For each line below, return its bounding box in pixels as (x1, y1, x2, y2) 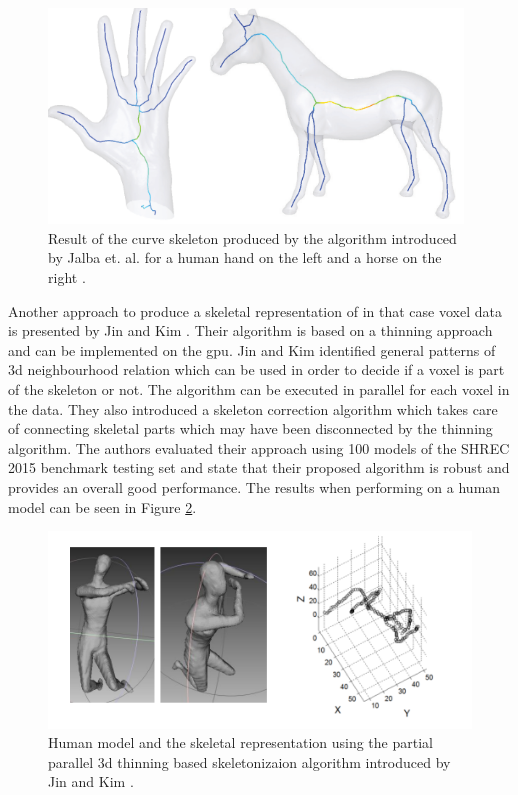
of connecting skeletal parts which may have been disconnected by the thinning (8, 418, 493, 439)
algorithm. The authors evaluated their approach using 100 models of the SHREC (8, 437, 510, 458)
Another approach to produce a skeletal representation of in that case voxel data (8, 300, 502, 321)
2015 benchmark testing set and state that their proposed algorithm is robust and (8, 457, 510, 478)
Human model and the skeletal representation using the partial (48, 732, 433, 753)
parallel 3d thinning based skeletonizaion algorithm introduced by (48, 751, 451, 772)
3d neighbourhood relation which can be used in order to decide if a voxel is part (8, 359, 505, 380)
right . (48, 266, 86, 287)
